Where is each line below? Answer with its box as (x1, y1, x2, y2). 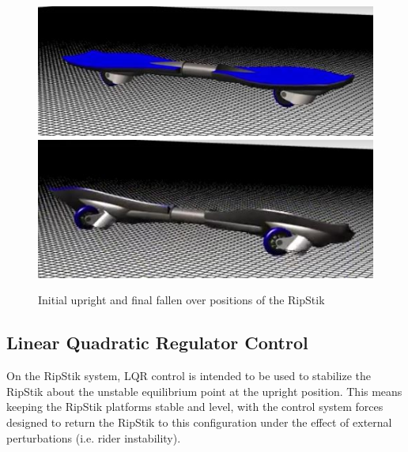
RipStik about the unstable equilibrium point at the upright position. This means (6, 382, 402, 399)
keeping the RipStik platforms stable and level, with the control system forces (6, 398, 383, 415)
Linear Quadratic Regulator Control (6, 330, 308, 355)
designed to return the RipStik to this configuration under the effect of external (6, 413, 392, 430)
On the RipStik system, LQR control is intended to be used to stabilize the (6, 367, 372, 384)
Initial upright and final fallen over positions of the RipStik (38, 292, 325, 308)
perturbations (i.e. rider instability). (6, 429, 181, 446)
